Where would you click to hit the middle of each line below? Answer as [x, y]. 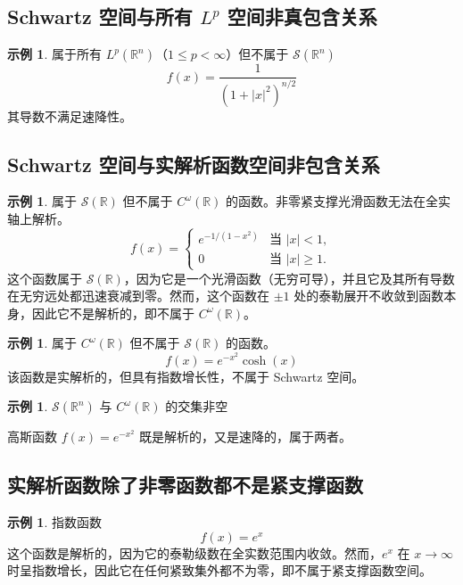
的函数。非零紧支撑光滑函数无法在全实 [339, 201]
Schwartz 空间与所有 [100, 16]
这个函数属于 [45, 278]
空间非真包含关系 [302, 16]
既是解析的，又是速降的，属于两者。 [245, 437]
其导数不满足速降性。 [70, 115]
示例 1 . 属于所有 [54, 54]
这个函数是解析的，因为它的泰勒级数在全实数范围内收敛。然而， [194, 552]
